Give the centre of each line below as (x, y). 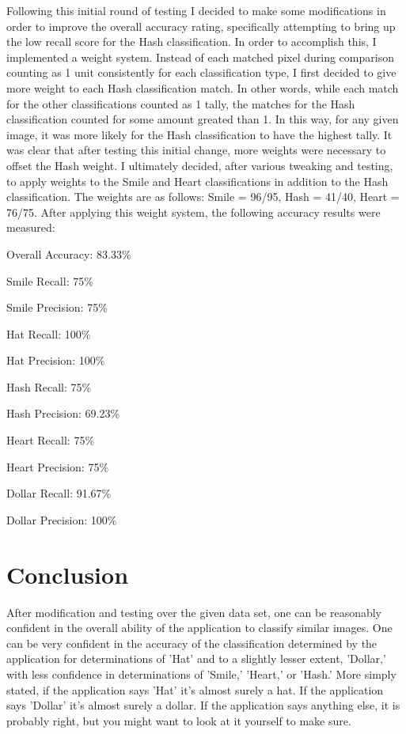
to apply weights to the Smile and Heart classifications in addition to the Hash (197, 181)
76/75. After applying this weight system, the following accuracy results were (194, 212)
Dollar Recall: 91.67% (59, 493)
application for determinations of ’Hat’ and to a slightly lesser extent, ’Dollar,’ (196, 658)
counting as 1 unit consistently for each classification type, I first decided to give (201, 72)
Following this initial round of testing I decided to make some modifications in (196, 10)
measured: (31, 227)
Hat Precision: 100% (56, 360)
